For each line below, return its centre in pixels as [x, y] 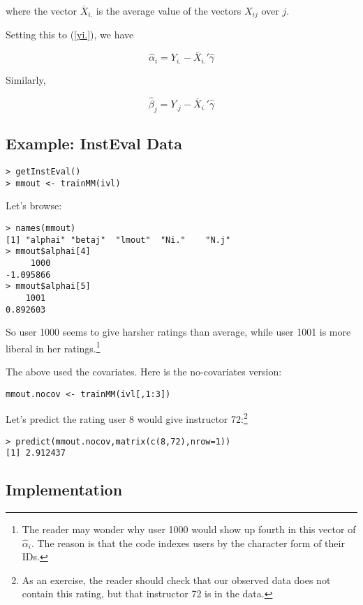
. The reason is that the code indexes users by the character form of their [188, 543]
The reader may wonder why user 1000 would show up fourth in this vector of [189, 529]
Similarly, [26, 80]
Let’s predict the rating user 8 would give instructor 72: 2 [127, 418]
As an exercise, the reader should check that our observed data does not [176, 580]
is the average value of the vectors [169, 10]
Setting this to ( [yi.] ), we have [70, 35]
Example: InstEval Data [94, 143]
